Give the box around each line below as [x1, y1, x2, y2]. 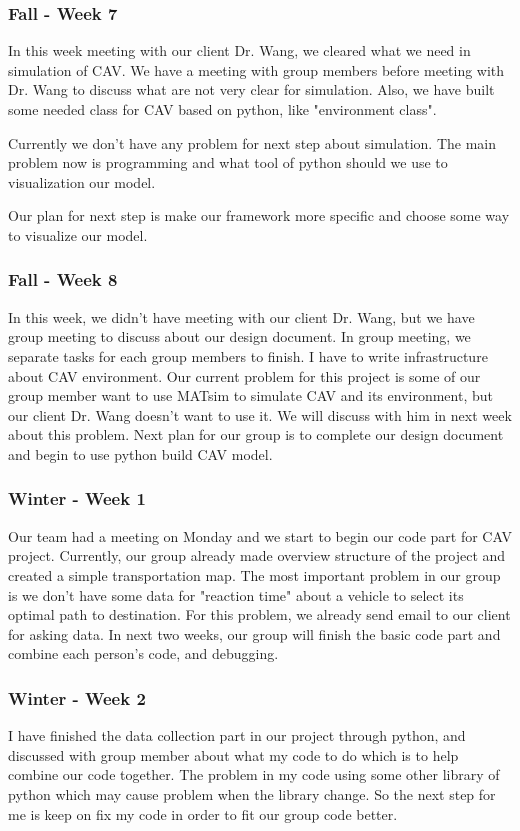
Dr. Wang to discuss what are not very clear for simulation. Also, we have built [8, 79, 495, 100]
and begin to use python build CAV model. [8, 443, 273, 464]
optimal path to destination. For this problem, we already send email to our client [8, 604, 511, 625]
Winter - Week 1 [8, 486, 146, 511]
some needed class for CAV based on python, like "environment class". [8, 99, 437, 119]
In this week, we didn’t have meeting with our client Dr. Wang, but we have [8, 306, 475, 327]
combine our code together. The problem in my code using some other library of [8, 764, 500, 785]
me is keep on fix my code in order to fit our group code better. [8, 803, 398, 824]
